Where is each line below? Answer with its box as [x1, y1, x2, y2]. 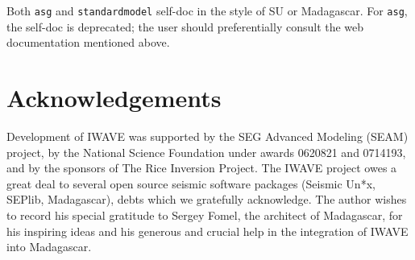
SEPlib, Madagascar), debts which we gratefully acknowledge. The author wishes [6, 191, 407, 208]
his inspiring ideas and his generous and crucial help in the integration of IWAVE [6, 222, 409, 239]
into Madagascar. [6, 238, 92, 255]
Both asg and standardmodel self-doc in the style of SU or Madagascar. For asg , [6, 2, 408, 19]
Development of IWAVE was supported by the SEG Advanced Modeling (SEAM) [6, 127, 409, 144]
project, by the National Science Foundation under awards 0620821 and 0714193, [6, 143, 406, 160]
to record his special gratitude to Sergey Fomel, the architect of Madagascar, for [6, 206, 403, 223]
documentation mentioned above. [6, 34, 170, 51]
